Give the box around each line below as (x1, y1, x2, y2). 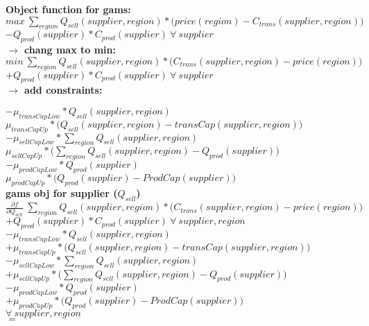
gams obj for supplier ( (6, 185, 118, 200)
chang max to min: (24, 42, 116, 57)
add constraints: (24, 83, 103, 97)
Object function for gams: (6, 2, 131, 16)
